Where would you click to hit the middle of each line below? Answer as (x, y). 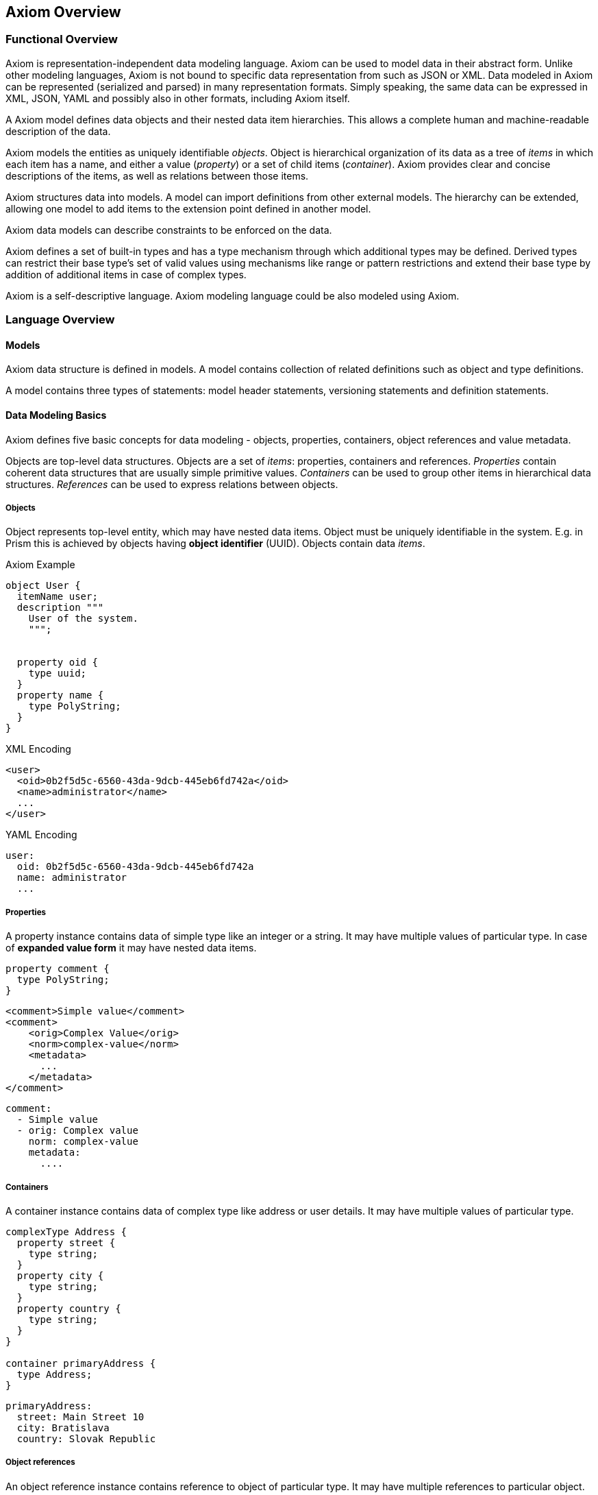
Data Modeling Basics (56, 415)
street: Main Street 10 (80, 1417)
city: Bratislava (63, 1427)
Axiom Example (40, 565)
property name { (60, 695)
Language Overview (60, 320)
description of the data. (58, 131)
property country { (69, 1308)
